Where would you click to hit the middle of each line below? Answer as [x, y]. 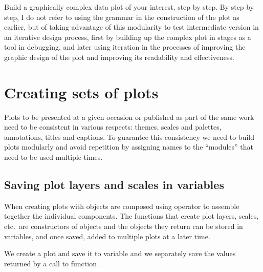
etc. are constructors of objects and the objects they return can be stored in [124, 226]
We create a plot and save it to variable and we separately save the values [120, 253]
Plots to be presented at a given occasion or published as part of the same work [129, 117]
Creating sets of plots [81, 92]
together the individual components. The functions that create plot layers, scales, [131, 216]
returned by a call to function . [53, 263]
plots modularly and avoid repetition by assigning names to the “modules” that [129, 147]
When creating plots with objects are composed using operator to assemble [122, 206]
